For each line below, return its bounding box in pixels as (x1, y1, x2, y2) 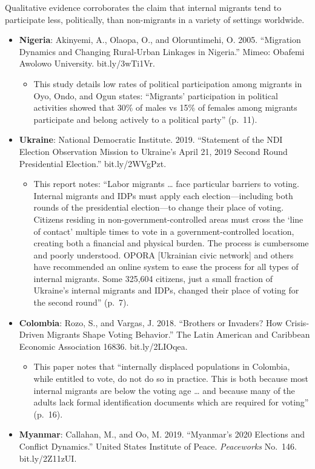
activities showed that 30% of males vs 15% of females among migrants (33, 101, 297, 114)
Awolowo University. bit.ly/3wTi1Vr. (19, 57, 155, 70)
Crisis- (285, 316, 310, 329)
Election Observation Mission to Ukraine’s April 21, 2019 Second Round (19, 145, 288, 157)
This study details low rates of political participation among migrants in (33, 77, 302, 90)
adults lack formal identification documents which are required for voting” (33, 396, 309, 408)
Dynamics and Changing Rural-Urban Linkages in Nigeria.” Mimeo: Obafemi (19, 45, 305, 57)
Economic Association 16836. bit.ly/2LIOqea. (19, 339, 188, 352)
